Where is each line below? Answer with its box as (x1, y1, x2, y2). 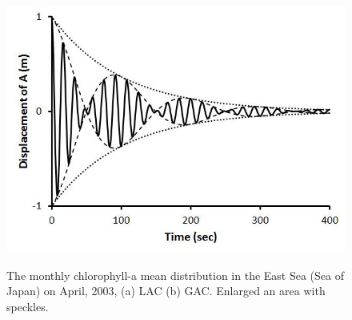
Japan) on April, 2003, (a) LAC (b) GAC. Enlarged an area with (6, 282, 326, 299)
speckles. (6, 298, 49, 315)
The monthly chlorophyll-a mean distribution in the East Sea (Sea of (6, 266, 345, 283)
